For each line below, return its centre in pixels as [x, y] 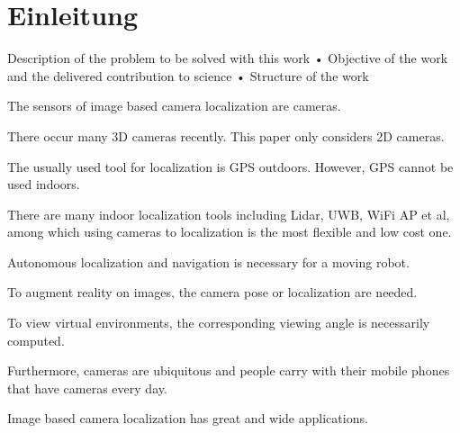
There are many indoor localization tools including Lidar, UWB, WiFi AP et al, [229, 214]
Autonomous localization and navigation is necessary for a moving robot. [208, 262]
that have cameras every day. [87, 388]
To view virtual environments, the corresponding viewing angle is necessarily [219, 323]
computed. [36, 340]
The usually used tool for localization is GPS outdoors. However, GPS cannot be [230, 166]
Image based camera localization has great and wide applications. [188, 418]
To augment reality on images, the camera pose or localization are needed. [212, 292]
